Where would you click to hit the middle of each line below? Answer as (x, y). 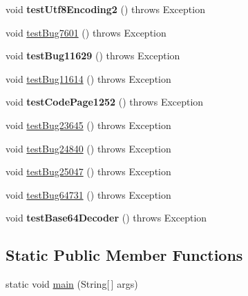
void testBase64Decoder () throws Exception (106, 218)
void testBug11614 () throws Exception (88, 78)
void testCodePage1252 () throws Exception (105, 102)
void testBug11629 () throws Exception (93, 56)
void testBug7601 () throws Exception (86, 32)
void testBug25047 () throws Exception (88, 171)
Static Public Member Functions (124, 255)
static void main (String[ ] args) (72, 284)
